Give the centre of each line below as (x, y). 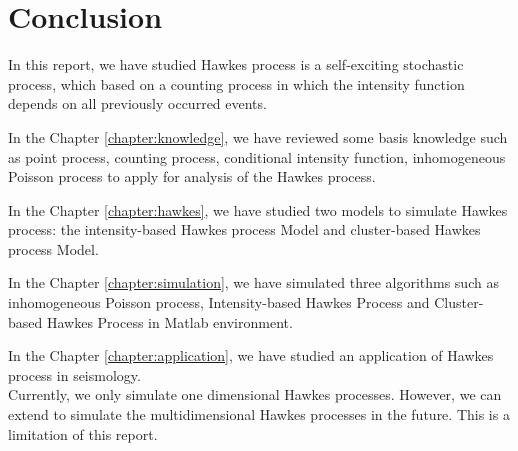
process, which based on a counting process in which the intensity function (236, 83)
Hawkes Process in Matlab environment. (169, 321)
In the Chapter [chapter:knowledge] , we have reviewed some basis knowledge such (258, 136)
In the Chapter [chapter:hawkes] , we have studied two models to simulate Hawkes (258, 209)
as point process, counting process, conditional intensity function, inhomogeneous (257, 156)
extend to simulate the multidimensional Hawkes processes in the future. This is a (259, 414)
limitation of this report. (83, 433)
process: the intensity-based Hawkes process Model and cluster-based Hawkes (244, 229)
